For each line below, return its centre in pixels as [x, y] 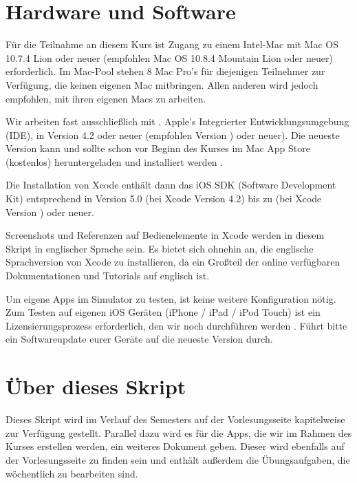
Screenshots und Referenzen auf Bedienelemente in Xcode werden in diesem [165, 235]
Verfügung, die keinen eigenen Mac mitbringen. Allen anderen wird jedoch [162, 84]
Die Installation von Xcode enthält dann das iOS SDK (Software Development [171, 185]
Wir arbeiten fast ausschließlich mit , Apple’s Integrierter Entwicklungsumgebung [177, 121]
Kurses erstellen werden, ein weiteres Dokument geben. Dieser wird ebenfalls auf [175, 446]
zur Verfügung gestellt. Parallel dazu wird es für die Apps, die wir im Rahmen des [179, 432]
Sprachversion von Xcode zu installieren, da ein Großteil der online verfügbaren [173, 262]
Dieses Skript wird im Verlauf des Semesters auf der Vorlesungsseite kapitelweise [175, 419]
